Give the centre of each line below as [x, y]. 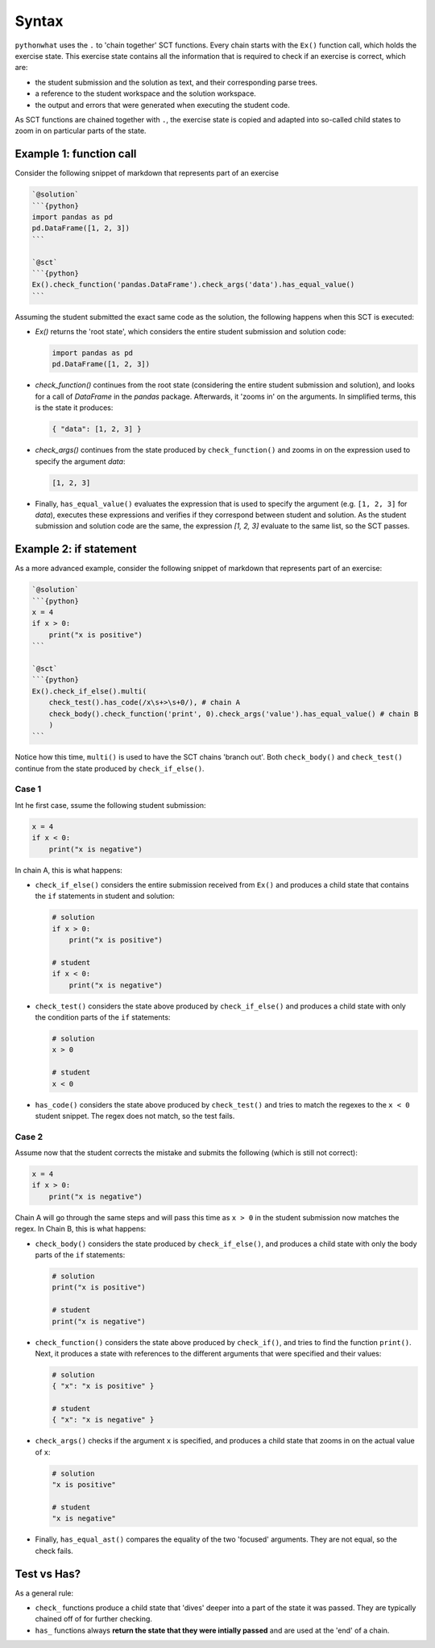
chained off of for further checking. [94, 1619]
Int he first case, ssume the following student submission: [110, 805]
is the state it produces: [74, 408]
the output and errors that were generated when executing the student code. [162, 105]
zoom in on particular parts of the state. [81, 131]
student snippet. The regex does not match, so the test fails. [135, 1116]
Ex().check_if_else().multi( [89, 691]
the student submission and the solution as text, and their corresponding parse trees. [176, 82]
